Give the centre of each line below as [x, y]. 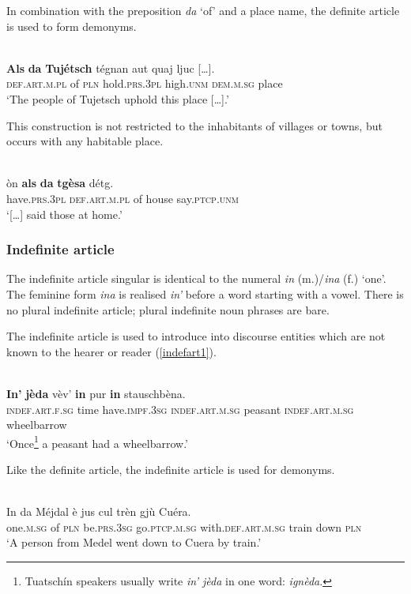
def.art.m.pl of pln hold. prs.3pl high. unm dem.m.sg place [145, 83]
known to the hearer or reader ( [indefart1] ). [111, 351]
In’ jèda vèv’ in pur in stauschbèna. [96, 393]
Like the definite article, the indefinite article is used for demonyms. [171, 469]
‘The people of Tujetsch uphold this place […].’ [118, 98]
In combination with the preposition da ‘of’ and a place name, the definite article [203, 10]
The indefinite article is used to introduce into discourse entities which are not [196, 336]
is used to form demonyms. [72, 26]
